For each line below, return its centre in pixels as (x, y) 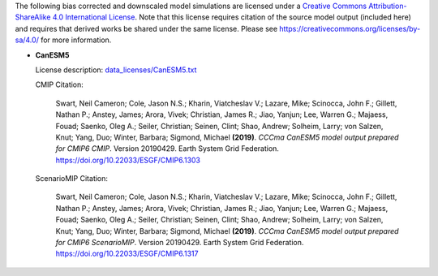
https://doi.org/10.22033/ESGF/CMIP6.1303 (128, 160)
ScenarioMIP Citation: (72, 179)
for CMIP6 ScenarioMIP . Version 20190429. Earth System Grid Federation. (180, 243)
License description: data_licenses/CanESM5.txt (116, 70)
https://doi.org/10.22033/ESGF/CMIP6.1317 (127, 254)
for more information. (76, 40)
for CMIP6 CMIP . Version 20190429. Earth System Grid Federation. (167, 149)
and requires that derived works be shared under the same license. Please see (146, 28)
